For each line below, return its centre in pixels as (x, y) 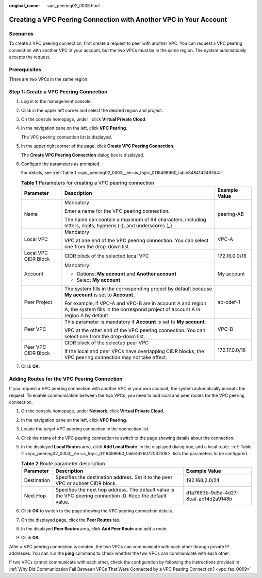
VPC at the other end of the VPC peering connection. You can (135, 330)
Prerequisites (25, 69)
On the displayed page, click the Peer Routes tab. (71, 520)
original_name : (25, 6)
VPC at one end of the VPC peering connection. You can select (136, 240)
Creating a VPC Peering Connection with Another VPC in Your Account (118, 19)
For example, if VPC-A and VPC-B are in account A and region (135, 304)
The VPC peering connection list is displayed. (67, 137)
